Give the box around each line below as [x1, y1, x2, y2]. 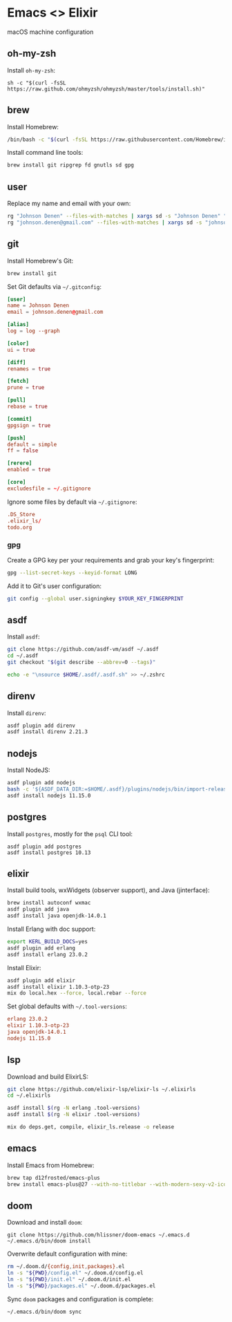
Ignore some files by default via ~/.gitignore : [7, 498, 137, 506]
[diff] [7, 359, 26, 366]
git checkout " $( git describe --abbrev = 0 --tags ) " [7, 659, 156, 666]
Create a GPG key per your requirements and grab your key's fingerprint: [7, 556, 215, 564]
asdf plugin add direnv [7, 722, 76, 729]
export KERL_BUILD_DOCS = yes [7, 938, 88, 945]
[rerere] [7, 460, 32, 467]
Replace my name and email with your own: [7, 199, 131, 208]
